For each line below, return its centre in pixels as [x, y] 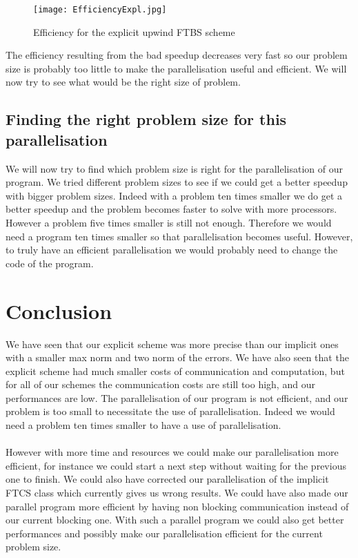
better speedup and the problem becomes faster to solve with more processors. [171, 209]
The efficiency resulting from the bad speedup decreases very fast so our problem [177, 55]
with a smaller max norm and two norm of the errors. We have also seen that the [177, 357]
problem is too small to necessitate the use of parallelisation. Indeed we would [170, 411]
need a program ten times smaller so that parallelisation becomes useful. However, [179, 236]
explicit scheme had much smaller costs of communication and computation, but [175, 371]
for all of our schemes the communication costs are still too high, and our [160, 384]
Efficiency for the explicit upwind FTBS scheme [134, 31]
